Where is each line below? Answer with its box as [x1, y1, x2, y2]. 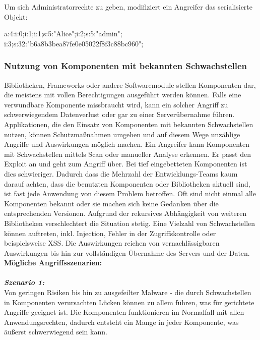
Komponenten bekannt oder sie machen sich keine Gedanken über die [4, 198, 219, 208]
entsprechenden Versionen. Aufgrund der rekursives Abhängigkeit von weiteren [4, 208, 247, 218]
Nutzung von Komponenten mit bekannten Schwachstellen [4, 60, 247, 72]
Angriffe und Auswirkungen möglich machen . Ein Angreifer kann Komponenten [4, 139, 249, 149]
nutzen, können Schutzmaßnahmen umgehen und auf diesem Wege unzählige [4, 129, 240, 139]
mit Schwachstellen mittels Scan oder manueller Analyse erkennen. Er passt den [4, 148, 251, 159]
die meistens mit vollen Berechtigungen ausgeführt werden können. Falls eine [4, 89, 241, 100]
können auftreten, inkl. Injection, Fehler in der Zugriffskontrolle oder [4, 228, 216, 238]
